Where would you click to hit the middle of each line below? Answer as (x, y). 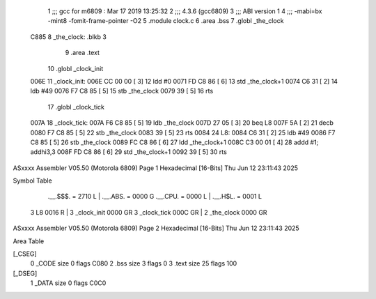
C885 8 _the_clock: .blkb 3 (69, 37)
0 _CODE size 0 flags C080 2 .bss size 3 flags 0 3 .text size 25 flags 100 (134, 263)
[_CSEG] (25, 254)
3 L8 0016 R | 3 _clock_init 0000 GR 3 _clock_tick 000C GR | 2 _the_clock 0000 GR (149, 212)
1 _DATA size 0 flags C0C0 (68, 283)
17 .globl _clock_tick (76, 107)
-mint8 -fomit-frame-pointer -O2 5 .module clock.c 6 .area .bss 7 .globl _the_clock (166, 21)
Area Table (29, 241)
